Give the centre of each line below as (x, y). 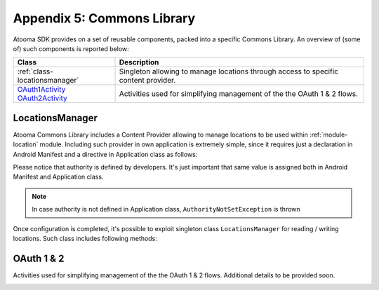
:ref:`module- (328, 134)
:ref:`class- (35, 71)
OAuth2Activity (42, 98)
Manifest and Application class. (58, 177)
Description (139, 62)
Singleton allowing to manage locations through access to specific (228, 71)
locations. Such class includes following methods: (85, 238)
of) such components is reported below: (71, 48)
